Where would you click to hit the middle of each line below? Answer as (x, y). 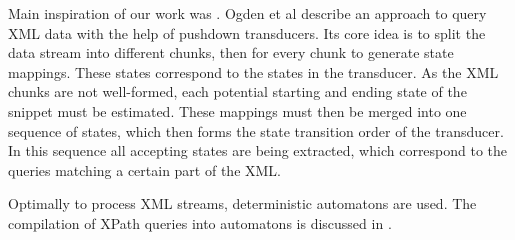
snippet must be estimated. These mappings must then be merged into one (237, 110)
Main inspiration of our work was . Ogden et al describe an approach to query (247, 13)
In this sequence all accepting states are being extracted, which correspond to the (258, 150)
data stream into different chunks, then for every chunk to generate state (231, 52)
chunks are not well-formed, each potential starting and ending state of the (237, 91)
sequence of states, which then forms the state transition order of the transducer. (256, 130)
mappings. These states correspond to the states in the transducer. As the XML (253, 71)
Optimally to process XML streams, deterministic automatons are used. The (242, 203)
